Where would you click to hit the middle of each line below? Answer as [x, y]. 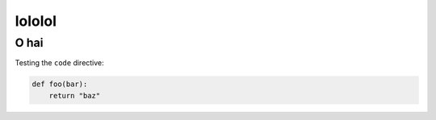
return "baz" [75, 95]
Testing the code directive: [59, 63]
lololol [36, 21]
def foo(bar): [60, 84]
